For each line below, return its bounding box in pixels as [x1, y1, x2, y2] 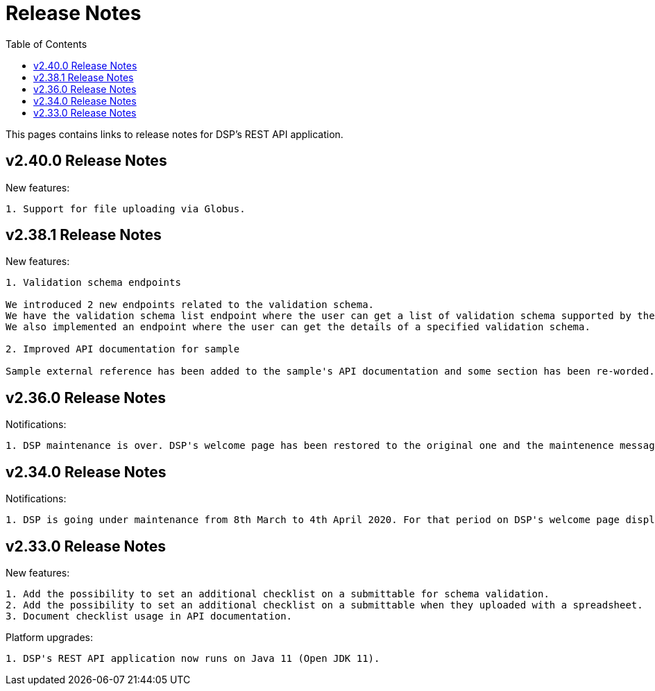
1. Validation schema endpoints [6, 277, 181, 289]
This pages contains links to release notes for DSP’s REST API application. [6, 128, 343, 140]
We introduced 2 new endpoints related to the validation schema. [6, 299, 375, 311]
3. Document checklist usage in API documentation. [6, 610, 293, 622]
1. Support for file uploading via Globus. [6, 203, 246, 214]
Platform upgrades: [6, 631, 94, 643]
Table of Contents [6, 37, 87, 50]
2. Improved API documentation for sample [6, 343, 240, 355]
